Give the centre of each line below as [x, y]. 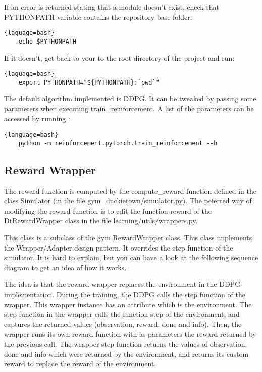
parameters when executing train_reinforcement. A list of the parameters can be [129, 108]
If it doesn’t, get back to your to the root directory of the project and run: [119, 57]
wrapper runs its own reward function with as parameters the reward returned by [130, 334]
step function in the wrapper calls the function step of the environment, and [122, 314]
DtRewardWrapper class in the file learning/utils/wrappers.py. [101, 220]
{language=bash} [31, 135]
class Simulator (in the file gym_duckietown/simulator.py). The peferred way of [128, 201]
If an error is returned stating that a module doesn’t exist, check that [112, 7]
